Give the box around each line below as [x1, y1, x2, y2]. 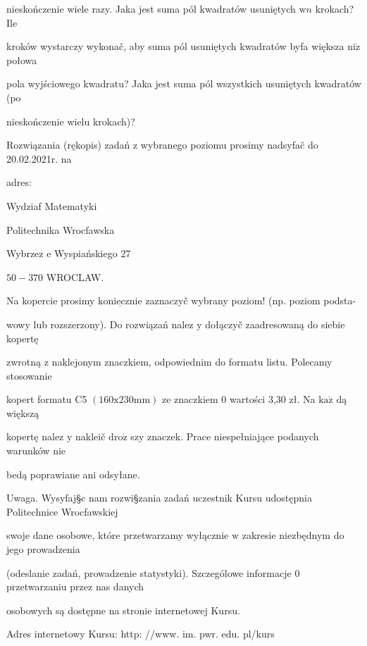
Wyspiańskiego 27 [54, 246, 131, 261]
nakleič [75, 429, 106, 444]
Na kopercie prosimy [6, 293, 95, 308]
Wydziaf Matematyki [6, 198, 97, 213]
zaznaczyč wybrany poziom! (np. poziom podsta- [145, 293, 356, 308]
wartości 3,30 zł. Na [229, 392, 316, 406]
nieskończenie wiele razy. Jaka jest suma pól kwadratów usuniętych [6, 1, 296, 15]
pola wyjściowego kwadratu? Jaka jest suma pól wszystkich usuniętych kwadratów [6, 76, 361, 91]
